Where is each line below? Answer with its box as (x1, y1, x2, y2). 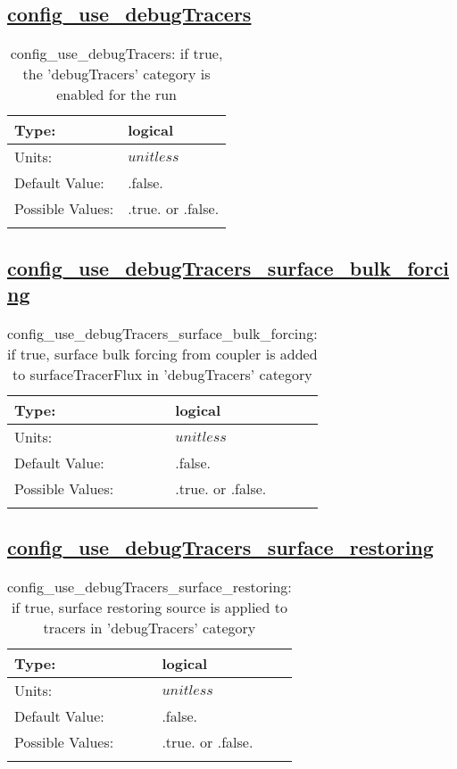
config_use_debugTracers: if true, (10, 43, 223, 64)
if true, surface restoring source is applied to (11, 597, 287, 617)
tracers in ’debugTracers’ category (43, 617, 256, 638)
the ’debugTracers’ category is (22, 63, 211, 85)
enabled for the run (56, 84, 177, 105)
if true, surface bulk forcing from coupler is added (7, 343, 318, 364)
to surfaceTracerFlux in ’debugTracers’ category (12, 363, 312, 384)
